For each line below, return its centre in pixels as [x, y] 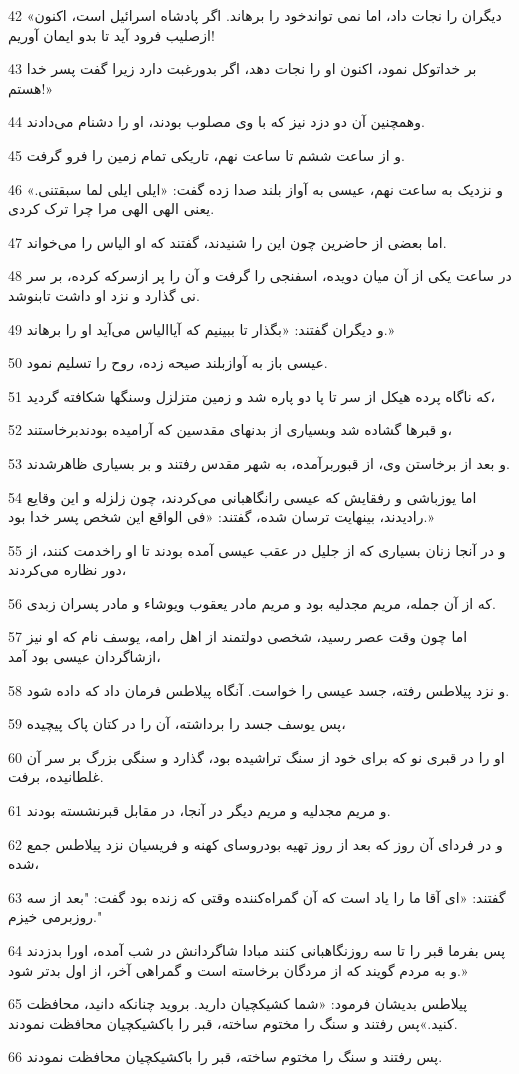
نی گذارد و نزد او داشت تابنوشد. [104, 294]
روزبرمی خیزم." [55, 916]
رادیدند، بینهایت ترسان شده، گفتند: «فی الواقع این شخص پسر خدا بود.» [221, 516]
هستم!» [31, 87]
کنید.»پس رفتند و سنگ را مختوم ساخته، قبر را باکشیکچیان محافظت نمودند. [233, 1022]
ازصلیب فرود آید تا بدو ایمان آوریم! [111, 34]
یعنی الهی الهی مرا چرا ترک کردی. [111, 208]
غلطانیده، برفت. [56, 776]
